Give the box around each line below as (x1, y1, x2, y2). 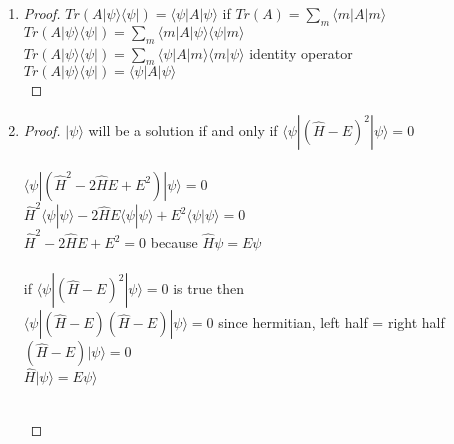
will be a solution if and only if (88, 119, 278, 140)
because (150, 232, 198, 253)
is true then (173, 278, 245, 299)
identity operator (249, 42, 353, 63)
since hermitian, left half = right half (218, 312, 445, 333)
